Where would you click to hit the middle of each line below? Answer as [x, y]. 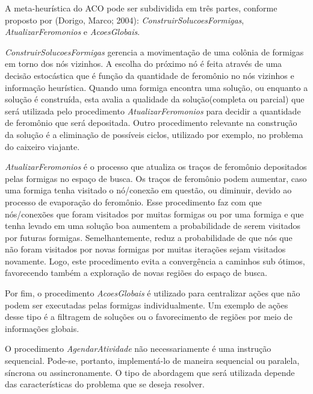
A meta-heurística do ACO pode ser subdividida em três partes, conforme [141, 8]
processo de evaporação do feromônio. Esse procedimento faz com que [133, 202]
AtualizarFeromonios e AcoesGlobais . [73, 32]
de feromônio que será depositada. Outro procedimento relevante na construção [151, 123]
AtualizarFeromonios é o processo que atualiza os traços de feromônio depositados [156, 167]
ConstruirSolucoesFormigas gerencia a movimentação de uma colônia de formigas [154, 52]
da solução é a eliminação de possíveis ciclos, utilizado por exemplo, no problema [154, 134]
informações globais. [42, 328]
